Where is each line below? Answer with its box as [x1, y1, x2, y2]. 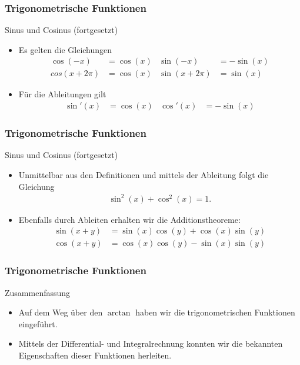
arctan [107, 309, 131, 318]
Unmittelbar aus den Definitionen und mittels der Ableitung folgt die [18, 168, 269, 180]
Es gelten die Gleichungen [18, 43, 112, 55]
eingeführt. [18, 317, 58, 330]
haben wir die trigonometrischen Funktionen [135, 306, 295, 318]
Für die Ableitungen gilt [18, 88, 106, 100]
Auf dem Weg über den [18, 306, 103, 318]
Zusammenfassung [5, 286, 71, 298]
